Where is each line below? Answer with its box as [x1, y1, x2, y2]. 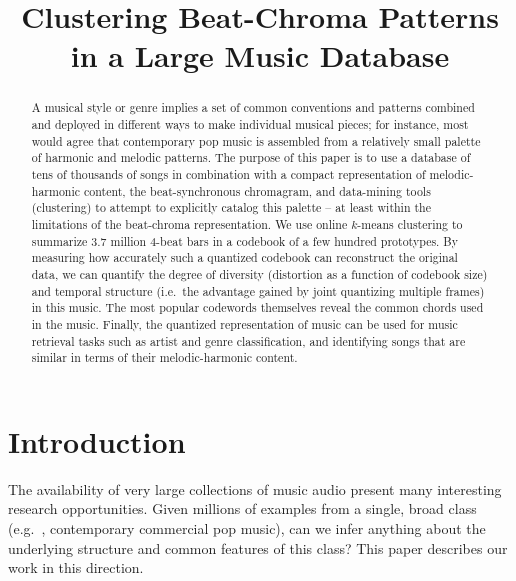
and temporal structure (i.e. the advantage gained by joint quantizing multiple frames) [31, 282, 485, 299]
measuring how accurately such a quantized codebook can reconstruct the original [31, 249, 458, 266]
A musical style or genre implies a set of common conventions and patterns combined [31, 99, 475, 116]
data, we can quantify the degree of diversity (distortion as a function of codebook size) [31, 265, 488, 282]
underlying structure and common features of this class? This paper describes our [8, 537, 508, 558]
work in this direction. [8, 557, 144, 578]
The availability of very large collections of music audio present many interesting [8, 478, 502, 499]
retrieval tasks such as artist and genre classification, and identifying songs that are [31, 332, 466, 349]
